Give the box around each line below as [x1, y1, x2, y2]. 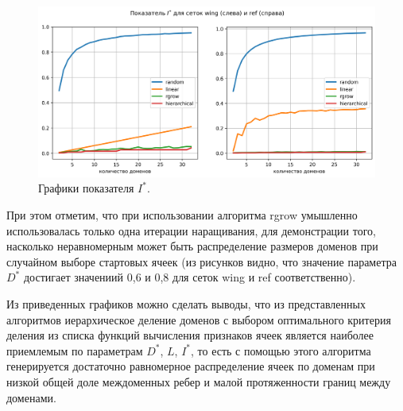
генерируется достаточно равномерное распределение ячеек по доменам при [6, 358, 375, 374]
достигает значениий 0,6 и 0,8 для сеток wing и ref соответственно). [23, 269, 356, 285]
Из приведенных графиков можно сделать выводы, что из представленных [6, 296, 366, 312]
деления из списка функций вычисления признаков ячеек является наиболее [6, 327, 374, 343]
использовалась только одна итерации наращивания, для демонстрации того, [6, 222, 376, 238]
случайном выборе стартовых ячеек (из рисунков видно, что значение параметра [6, 253, 397, 269]
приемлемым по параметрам [6, 342, 143, 359]
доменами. [6, 389, 56, 405]
